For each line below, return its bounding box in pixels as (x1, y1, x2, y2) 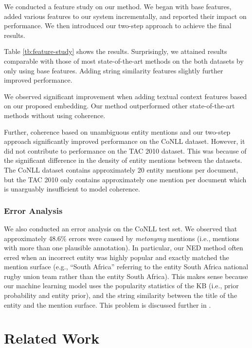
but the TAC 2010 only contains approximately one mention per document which (4, 174, 247, 184)
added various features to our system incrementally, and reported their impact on (4, 11, 247, 21)
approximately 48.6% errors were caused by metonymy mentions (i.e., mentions (4, 233, 239, 243)
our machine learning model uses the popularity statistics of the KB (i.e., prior (4, 280, 239, 291)
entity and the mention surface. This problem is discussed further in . (4, 299, 211, 310)
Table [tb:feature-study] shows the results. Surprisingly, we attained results (4, 46, 227, 56)
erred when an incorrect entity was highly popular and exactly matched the (4, 252, 229, 262)
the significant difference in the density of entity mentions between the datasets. (4, 155, 242, 165)
